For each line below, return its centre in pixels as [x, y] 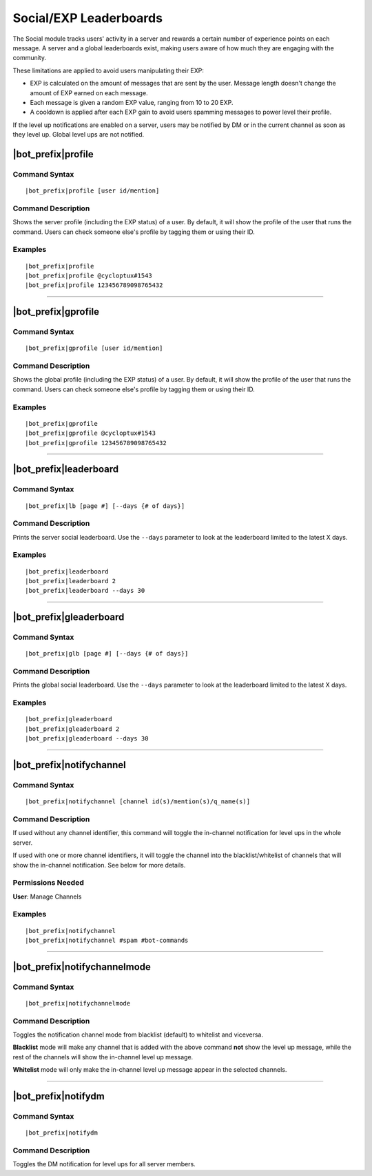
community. [29, 58]
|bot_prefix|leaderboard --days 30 [85, 591]
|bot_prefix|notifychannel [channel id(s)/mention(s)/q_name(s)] [138, 802]
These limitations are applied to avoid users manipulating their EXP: [108, 70]
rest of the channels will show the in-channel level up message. [103, 1057]
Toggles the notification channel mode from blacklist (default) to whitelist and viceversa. [138, 1035]
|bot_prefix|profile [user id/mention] [92, 191]
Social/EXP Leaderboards [88, 18]
